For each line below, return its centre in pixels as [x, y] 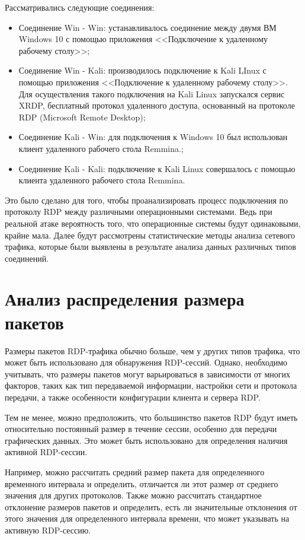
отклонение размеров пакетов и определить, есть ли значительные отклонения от [151, 506]
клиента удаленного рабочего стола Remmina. [102, 180]
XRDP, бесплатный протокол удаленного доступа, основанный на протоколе [157, 105]
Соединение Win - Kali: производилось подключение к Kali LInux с [142, 70]
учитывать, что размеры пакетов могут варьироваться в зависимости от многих [147, 374]
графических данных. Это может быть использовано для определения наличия [146, 440]
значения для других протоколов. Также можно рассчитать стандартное [133, 495]
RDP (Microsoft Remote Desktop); [82, 117]
